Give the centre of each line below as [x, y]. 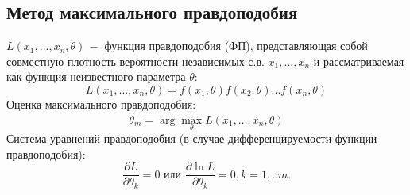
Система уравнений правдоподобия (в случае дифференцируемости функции [192, 138]
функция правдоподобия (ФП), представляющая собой [236, 46]
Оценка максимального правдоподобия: [101, 103]
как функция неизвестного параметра [96, 76]
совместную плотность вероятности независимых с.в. [135, 61]
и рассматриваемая [359, 61]
